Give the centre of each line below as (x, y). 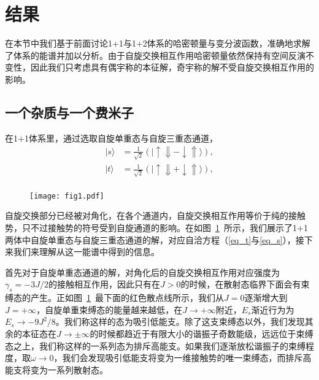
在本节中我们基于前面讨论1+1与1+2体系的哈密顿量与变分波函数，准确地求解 (158, 43)
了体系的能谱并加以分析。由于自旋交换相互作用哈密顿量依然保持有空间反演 (155, 55)
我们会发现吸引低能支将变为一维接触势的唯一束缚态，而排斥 (183, 358)
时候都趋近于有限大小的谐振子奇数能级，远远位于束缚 (206, 333)
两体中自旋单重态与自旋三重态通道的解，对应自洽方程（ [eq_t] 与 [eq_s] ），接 (155, 239)
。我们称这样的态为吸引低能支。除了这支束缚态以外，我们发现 (180, 321)
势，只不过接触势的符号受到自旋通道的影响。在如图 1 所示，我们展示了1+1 (156, 228)
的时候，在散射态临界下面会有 (241, 284)
